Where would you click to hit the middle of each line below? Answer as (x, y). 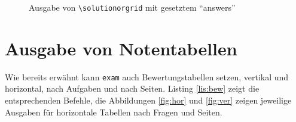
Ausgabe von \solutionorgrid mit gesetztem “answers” (132, 7)
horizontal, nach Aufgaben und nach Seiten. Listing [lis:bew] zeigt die (132, 88)
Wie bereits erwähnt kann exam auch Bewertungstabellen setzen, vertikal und (147, 76)
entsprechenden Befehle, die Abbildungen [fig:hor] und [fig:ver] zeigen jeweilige (148, 100)
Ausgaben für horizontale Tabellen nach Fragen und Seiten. (114, 112)
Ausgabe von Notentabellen (121, 48)
